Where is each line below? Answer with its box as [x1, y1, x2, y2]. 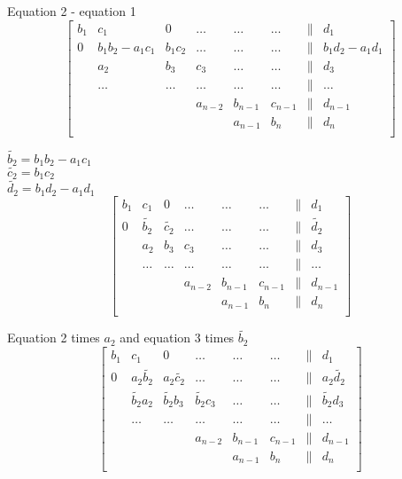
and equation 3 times [120, 328, 235, 347]
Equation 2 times [7, 328, 100, 347]
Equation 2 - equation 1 [7, 2, 136, 20]
